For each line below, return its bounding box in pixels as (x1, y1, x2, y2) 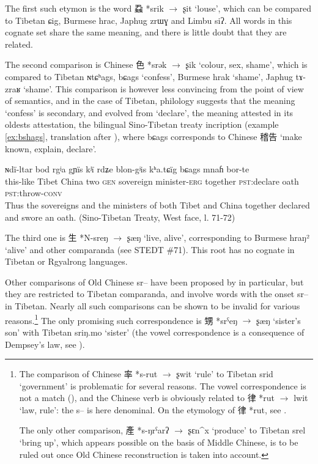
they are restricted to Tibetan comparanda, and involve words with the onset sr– (5, 287, 308, 300)
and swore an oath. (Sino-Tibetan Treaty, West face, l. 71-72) (5, 210, 235, 223)
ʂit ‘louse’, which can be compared (182, 2, 312, 14)
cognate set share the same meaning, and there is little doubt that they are (5, 26, 287, 39)
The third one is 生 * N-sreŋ (5, 231, 108, 244)
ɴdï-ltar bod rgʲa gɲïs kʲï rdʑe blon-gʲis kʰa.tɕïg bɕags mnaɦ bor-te (5, 163, 250, 175)
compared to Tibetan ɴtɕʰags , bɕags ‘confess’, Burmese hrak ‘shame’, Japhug (5, 70, 293, 83)
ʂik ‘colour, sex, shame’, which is (185, 58, 308, 71)
